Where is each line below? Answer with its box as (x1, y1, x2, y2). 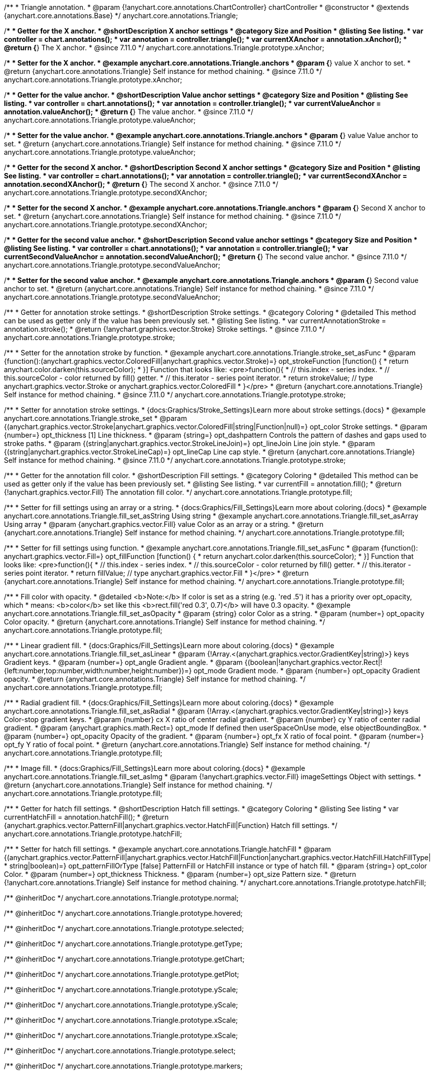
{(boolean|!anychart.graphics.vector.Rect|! (244, 658, 382, 666)
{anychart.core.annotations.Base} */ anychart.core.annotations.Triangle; (4, 11, 238, 20)
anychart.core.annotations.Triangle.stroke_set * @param (4, 414, 187, 422)
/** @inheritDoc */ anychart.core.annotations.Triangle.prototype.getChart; (4, 955, 245, 963)
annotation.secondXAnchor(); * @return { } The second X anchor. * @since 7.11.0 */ (4, 180, 278, 188)
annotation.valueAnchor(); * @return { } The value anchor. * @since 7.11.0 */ (4, 107, 253, 116)
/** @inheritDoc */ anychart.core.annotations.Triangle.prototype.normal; (4, 894, 239, 902)
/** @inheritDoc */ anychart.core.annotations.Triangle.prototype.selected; (4, 924, 244, 933)
